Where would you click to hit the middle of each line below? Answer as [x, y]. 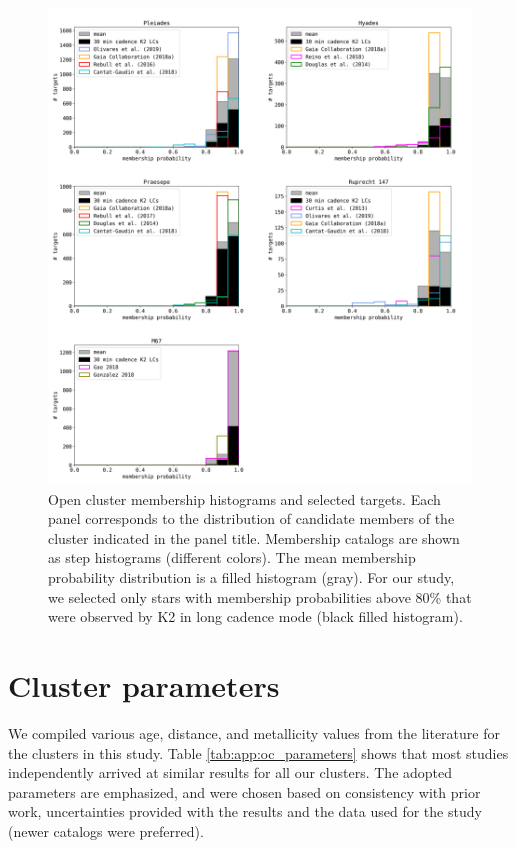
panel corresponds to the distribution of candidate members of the [251, 518]
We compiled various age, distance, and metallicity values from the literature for [254, 732]
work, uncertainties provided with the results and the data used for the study [245, 811]
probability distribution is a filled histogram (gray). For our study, [251, 577]
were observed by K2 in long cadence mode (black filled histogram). [255, 616]
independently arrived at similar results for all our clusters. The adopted [230, 772]
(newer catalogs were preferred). [106, 830]
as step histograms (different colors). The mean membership [232, 557]
